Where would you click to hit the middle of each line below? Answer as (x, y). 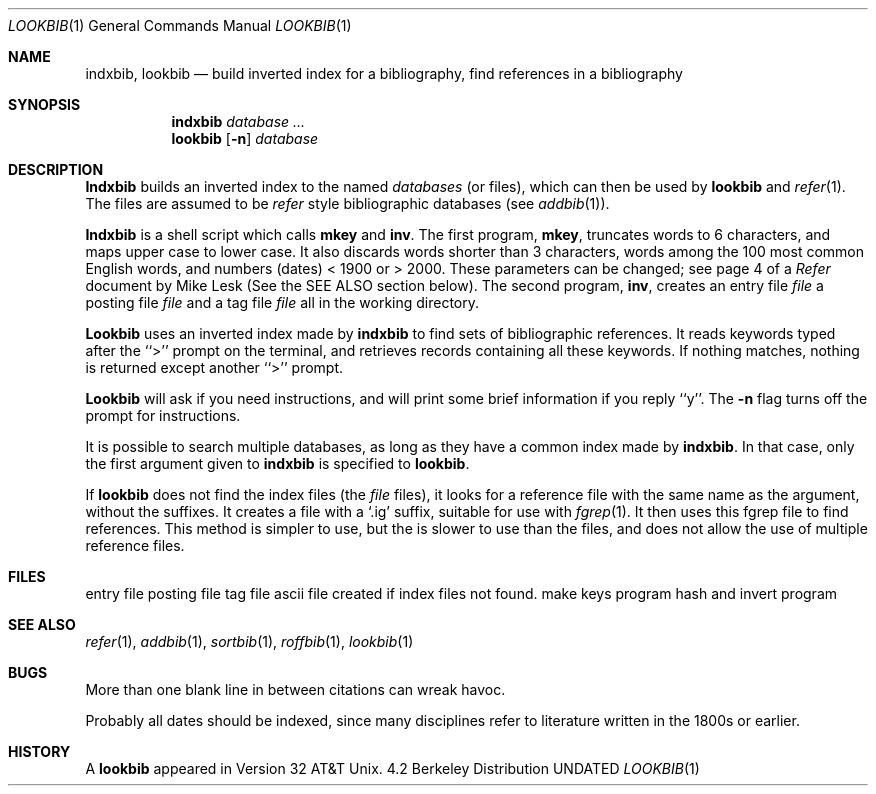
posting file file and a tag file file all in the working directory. (282, 302)
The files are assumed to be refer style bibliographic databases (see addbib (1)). (347, 203)
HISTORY (39, 751)
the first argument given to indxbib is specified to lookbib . (277, 463)
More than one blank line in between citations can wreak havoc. (295, 689)
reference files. (135, 545)
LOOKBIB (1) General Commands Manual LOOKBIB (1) (180, 25)
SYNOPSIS (44, 104)
